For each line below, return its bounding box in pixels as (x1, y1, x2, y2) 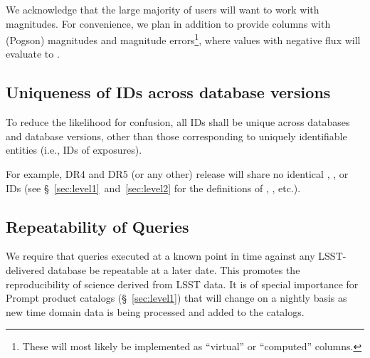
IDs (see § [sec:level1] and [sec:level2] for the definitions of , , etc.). (6, 180, 301, 195)
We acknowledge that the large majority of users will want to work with (6, 2, 319, 16)
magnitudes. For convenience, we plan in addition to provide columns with (6, 16, 331, 31)
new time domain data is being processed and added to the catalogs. (6, 304, 305, 319)
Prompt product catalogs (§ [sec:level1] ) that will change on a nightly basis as (6, 290, 347, 305)
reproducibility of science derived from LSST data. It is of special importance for (6, 276, 359, 291)
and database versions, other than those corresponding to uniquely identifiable (6, 128, 347, 143)
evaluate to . (6, 46, 60, 61)
